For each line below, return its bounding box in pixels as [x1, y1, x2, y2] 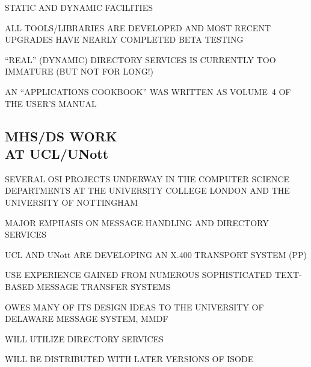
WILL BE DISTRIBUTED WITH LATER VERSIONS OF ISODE [5, 353, 254, 365]
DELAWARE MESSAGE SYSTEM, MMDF [5, 312, 168, 325]
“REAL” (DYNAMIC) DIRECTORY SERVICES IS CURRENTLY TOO [5, 53, 276, 66]
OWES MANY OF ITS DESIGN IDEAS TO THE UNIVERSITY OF [5, 300, 264, 313]
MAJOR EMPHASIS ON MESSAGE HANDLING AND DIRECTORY [5, 216, 269, 229]
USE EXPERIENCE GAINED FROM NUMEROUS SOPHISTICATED [5, 268, 273, 281]
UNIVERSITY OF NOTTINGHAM [5, 196, 138, 208]
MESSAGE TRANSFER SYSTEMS [37, 280, 171, 292]
